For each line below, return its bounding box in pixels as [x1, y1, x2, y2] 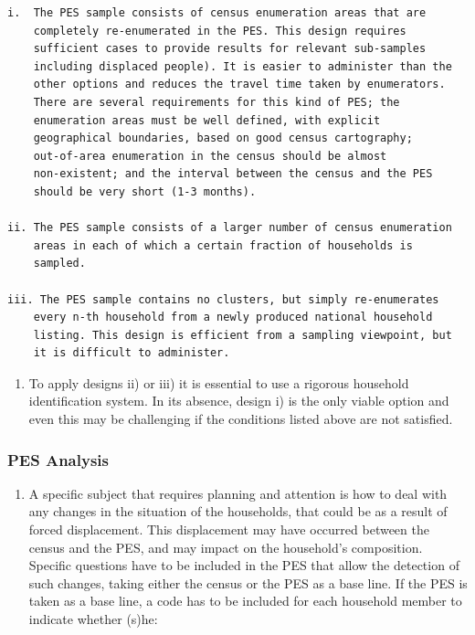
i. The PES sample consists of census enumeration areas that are [7, 6, 427, 19]
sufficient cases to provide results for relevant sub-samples [33, 42, 427, 56]
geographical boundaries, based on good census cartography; [33, 132, 413, 145]
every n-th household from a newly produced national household [33, 311, 433, 324]
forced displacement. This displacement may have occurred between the [28, 520, 429, 539]
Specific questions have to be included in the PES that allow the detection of [28, 556, 459, 575]
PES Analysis [7, 448, 109, 471]
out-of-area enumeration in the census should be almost [33, 149, 387, 163]
